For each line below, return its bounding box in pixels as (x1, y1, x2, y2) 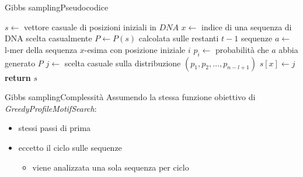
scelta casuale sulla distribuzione (64, 56, 181, 69)
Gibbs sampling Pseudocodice (5, 1, 109, 13)
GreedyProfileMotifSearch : (5, 102, 97, 114)
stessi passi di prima (18, 122, 91, 134)
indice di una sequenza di (201, 20, 292, 33)
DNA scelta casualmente (5, 32, 92, 44)
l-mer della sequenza (5, 43, 78, 55)
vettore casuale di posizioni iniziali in (23, 20, 156, 33)
